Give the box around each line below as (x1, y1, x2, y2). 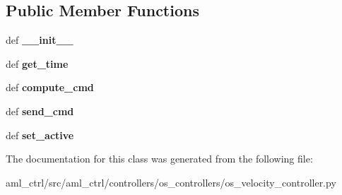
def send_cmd (6, 103, 74, 118)
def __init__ (6, 32, 73, 47)
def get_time (6, 56, 69, 71)
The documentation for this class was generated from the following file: (6, 151, 313, 166)
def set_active (6, 127, 74, 142)
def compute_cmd (6, 80, 94, 95)
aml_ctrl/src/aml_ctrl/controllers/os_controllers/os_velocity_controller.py (6, 175, 336, 189)
